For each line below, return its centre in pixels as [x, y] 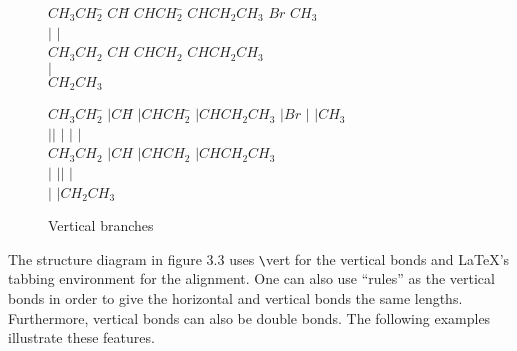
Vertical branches [101, 225]
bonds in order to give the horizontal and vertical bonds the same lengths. [235, 298]
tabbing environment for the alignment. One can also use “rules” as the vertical [251, 278]
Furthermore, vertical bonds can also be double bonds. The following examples [249, 317]
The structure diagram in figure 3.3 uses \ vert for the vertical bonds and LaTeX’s [259, 258]
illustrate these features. [81, 337]
